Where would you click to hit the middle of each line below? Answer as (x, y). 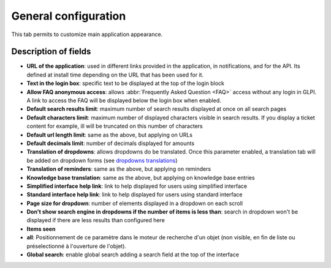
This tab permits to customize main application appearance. (87, 34)
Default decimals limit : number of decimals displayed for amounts (111, 143)
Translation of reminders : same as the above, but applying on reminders (119, 169)
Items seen (41, 229)
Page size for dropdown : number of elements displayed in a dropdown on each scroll (135, 203)
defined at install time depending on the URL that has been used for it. (115, 75)
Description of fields (51, 52)
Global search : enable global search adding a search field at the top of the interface (133, 255)
